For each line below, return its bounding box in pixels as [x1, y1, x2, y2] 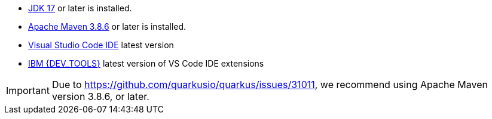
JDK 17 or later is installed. [28, 3, 132, 13]
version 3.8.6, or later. [51, 90, 149, 102]
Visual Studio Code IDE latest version [28, 40, 174, 50]
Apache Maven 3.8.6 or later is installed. [28, 21, 187, 32]
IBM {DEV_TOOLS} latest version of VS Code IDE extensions [28, 58, 264, 68]
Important [6, 84, 50, 96]
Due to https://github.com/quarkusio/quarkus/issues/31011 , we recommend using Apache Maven [51, 79, 488, 90]
